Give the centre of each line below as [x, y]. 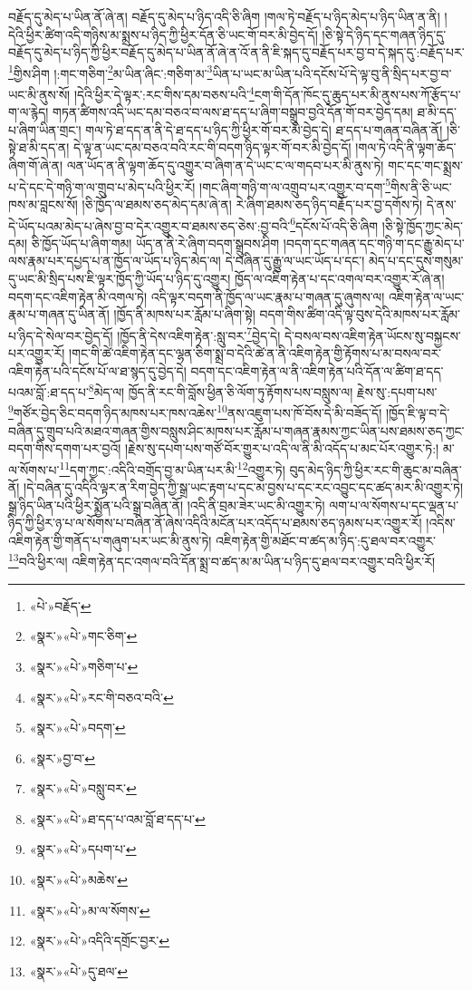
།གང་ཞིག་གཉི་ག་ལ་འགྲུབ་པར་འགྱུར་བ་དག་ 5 [295, 185]
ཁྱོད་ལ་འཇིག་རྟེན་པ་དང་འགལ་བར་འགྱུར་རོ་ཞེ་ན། [339, 278]
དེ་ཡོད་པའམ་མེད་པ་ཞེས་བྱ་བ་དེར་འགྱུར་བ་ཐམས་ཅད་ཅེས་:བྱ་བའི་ [149, 225]
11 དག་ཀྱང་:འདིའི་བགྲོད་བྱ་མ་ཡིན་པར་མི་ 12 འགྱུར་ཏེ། [172, 468]
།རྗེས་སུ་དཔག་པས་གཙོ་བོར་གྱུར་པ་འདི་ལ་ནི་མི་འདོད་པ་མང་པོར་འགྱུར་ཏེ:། [282, 448]
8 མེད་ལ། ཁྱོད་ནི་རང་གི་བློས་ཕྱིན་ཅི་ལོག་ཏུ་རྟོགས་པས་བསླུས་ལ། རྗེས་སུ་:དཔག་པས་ [263, 390]
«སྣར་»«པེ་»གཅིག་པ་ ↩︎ [84, 666]
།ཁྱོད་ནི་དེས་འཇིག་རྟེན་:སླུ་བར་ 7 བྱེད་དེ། [199, 334]
